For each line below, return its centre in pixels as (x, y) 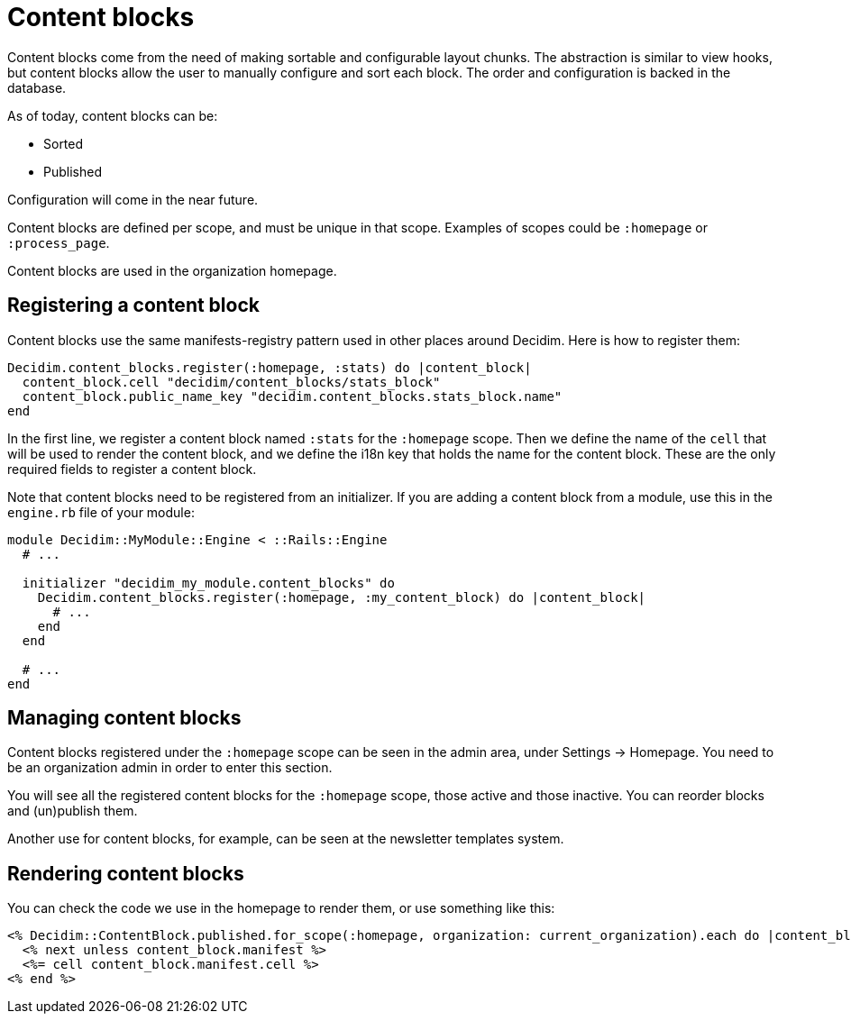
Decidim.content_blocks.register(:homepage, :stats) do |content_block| (270, 367)
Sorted (64, 143)
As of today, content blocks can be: (113, 115)
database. (37, 87)
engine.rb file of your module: (101, 512)
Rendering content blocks (126, 873)
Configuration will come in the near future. (133, 199)
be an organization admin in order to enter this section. (170, 768)
